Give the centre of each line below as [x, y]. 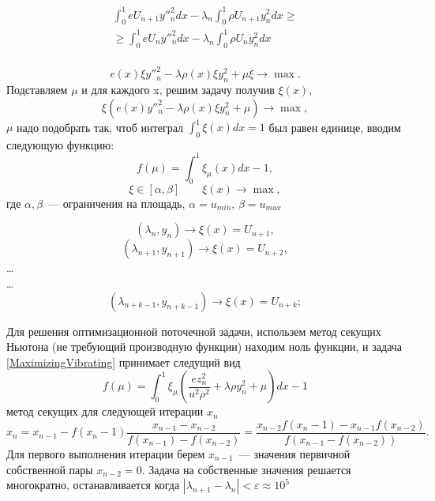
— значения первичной [294, 453]
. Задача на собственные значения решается [246, 469]
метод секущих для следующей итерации [105, 411]
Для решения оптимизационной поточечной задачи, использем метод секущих [194, 331]
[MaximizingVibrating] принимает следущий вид [124, 362]
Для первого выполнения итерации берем [106, 453]
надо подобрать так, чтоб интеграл [100, 127]
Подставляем [37, 89]
